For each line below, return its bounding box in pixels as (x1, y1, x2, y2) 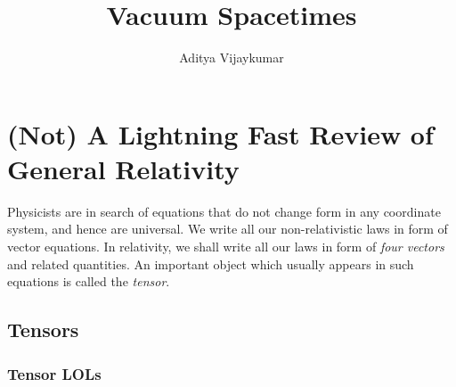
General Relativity (7, 150, 240, 186)
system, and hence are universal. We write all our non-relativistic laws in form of (7, 219, 448, 238)
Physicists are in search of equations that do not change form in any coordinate (7, 202, 441, 220)
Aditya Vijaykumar (179, 48, 284, 67)
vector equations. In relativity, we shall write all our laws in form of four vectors (7, 237, 444, 256)
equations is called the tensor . (7, 272, 170, 291)
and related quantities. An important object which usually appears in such (7, 254, 414, 273)
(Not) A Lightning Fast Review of (7, 115, 434, 152)
